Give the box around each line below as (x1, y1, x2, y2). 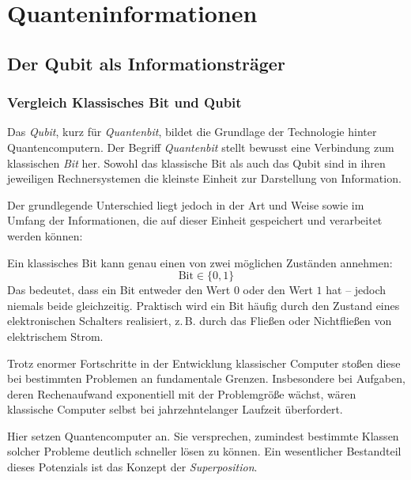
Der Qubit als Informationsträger (7, 51, 285, 75)
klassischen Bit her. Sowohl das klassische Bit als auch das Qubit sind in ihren (7, 154, 386, 171)
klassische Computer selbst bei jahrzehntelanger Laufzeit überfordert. (7, 401, 343, 418)
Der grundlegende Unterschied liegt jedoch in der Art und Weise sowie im (7, 196, 364, 213)
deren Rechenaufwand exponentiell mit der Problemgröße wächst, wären (7, 385, 356, 402)
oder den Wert (243, 282, 313, 298)
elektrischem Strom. (7, 327, 104, 344)
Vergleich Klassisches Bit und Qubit (7, 93, 242, 112)
